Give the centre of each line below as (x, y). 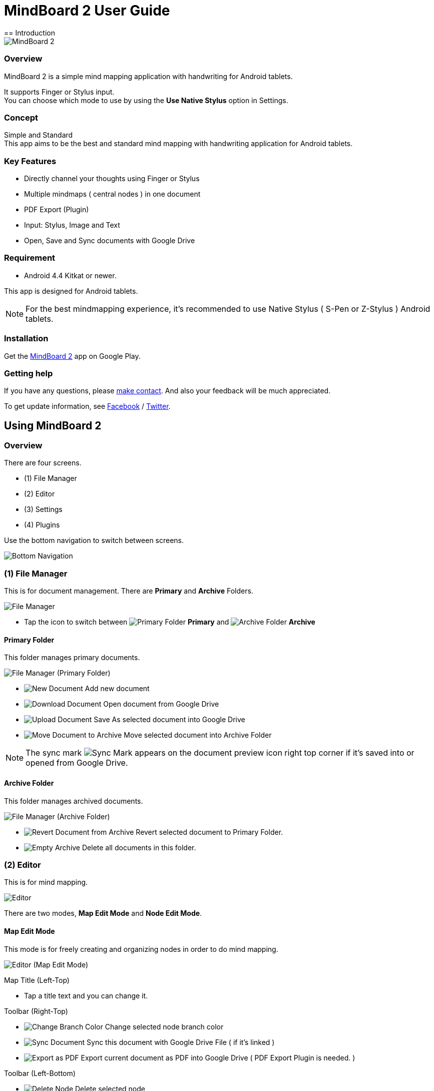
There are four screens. (43, 463)
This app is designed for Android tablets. (71, 291)
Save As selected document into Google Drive (169, 720)
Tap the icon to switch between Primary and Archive (170, 622)
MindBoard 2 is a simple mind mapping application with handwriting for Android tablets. (148, 76)
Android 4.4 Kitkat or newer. (70, 275)
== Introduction (30, 33)
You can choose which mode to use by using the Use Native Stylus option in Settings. (146, 100)
